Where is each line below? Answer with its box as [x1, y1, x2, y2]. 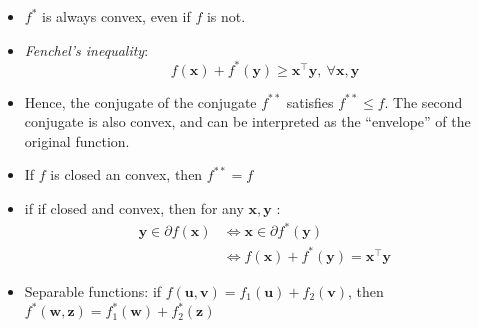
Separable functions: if [24, 280, 162, 301]
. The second [384, 91, 463, 112]
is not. [206, 6, 246, 26]
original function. [24, 130, 130, 151]
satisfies [286, 91, 334, 112]
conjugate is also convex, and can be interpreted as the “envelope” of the [24, 111, 471, 132]
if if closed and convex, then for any [24, 198, 244, 219]
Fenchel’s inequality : [24, 39, 149, 60]
